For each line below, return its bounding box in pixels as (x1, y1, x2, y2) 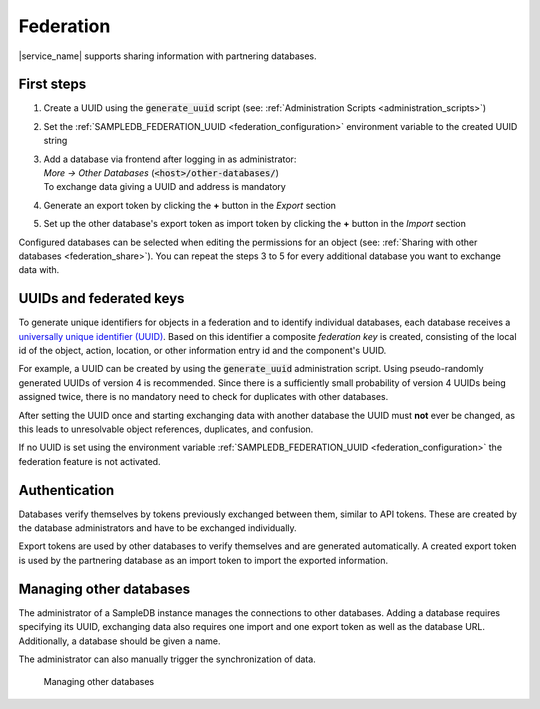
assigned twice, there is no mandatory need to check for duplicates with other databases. (18, 391, 389, 403)
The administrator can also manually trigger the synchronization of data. (18, 653, 317, 665)
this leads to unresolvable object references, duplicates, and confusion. (18, 423, 314, 435)
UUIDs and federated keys (18, 290, 185, 307)
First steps (18, 76, 87, 93)
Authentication (18, 481, 115, 499)
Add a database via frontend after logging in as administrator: (43, 153, 297, 165)
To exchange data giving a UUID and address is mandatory (43, 181, 287, 193)
